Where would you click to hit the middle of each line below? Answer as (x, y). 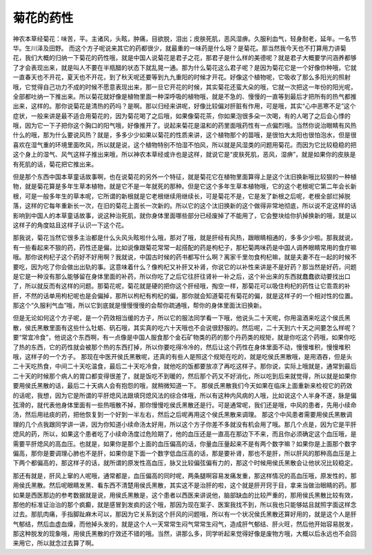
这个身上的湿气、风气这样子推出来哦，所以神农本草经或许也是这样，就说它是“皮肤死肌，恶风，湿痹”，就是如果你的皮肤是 (184, 155)
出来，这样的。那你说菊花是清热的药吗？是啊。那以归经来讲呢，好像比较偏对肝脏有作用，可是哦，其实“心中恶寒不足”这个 (184, 106)
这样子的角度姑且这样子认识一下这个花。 (70, 225)
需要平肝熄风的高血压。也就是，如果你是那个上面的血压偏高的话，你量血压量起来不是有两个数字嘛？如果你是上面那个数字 (185, 444)
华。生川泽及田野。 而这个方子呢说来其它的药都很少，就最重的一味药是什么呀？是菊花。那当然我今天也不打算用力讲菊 (179, 48)
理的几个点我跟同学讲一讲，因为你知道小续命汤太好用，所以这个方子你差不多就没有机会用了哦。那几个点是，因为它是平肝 (185, 424)
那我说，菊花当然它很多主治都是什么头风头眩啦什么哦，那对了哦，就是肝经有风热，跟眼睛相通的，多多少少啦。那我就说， (185, 237)
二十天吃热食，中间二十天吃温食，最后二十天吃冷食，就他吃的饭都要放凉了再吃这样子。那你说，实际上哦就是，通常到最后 (185, 367)
